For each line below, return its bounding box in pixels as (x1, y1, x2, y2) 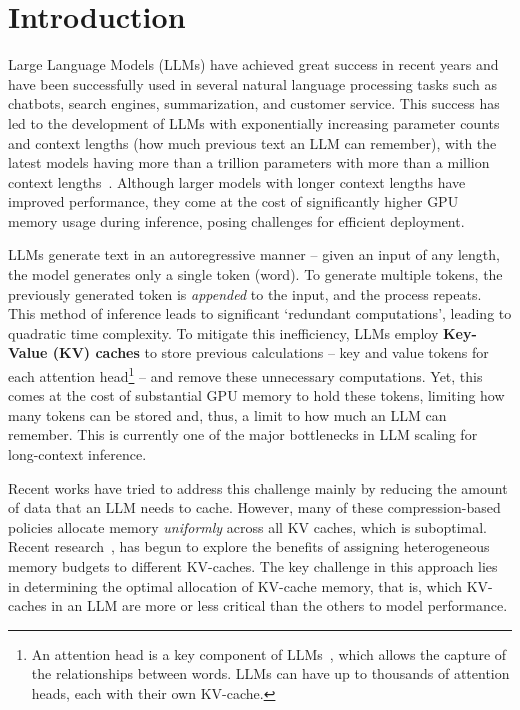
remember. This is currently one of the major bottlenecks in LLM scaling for (8, 424, 478, 445)
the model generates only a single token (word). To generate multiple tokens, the (8, 264, 503, 285)
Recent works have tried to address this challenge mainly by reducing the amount (8, 477, 508, 498)
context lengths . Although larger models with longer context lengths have (8, 171, 466, 192)
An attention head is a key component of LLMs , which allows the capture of (31, 643, 507, 664)
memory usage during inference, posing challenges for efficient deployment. (8, 210, 465, 231)
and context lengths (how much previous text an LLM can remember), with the (8, 132, 497, 153)
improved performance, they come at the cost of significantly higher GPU (8, 191, 459, 212)
